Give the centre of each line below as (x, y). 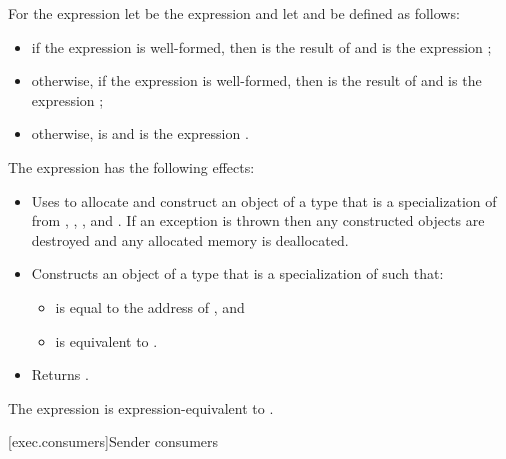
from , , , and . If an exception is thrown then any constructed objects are (258, 220)
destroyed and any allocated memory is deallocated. (190, 239)
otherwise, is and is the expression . (140, 133)
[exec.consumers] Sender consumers (113, 441)
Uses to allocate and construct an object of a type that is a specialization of (264, 200)
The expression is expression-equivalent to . (141, 407)
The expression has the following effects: (131, 166)
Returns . (60, 374)
